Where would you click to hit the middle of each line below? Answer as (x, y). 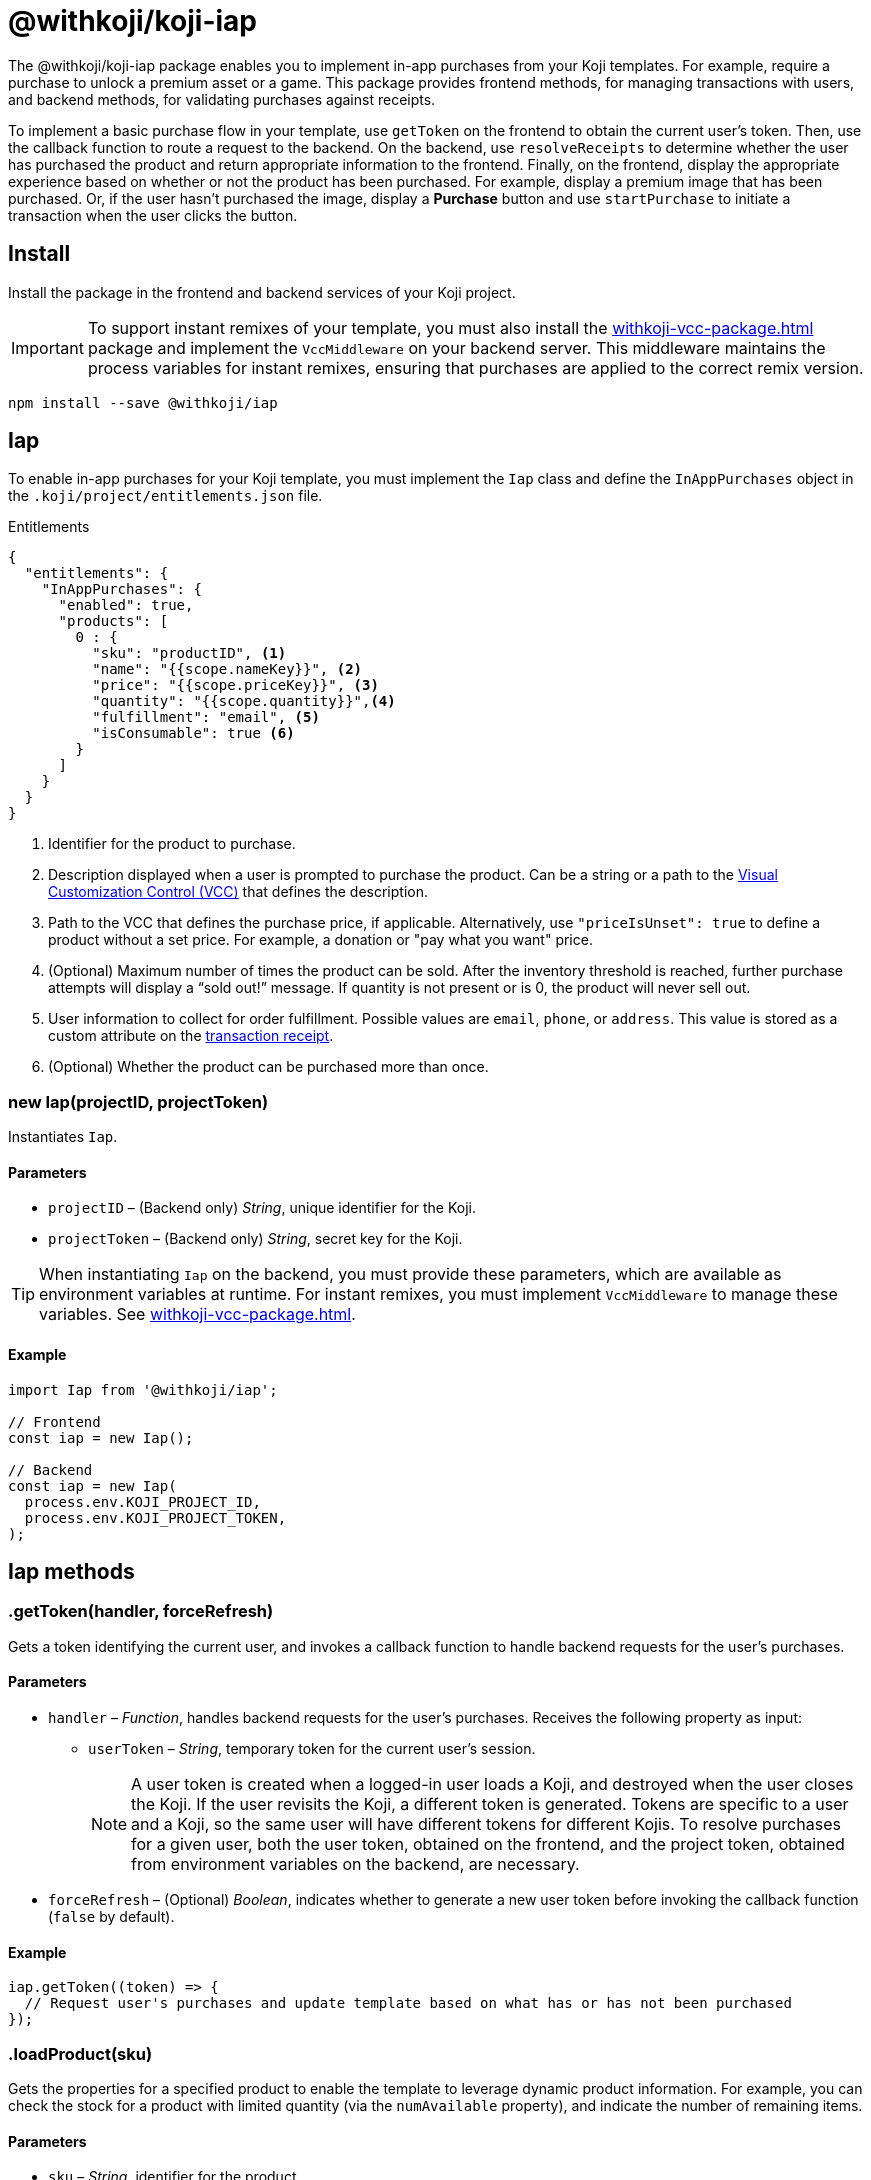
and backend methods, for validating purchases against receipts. (222, 99)
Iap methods (71, 1572)
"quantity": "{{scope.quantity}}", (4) (244, 701)
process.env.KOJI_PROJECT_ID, (142, 1501)
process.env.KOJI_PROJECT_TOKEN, (155, 1517)
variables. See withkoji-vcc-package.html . (197, 1314)
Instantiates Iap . (63, 1137)
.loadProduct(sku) (80, 2053)
